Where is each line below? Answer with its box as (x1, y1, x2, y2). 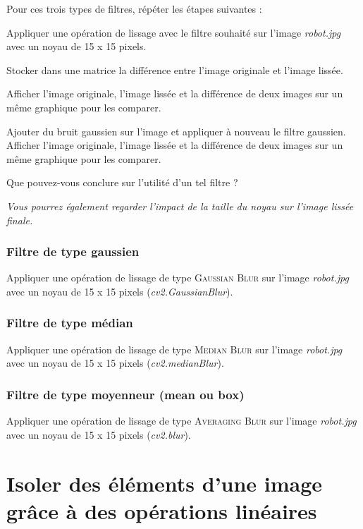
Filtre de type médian (6, 314, 133, 332)
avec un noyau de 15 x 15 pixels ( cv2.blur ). (6, 427, 191, 442)
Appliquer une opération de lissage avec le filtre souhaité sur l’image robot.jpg (6, 25, 341, 39)
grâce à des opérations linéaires (6, 496, 317, 525)
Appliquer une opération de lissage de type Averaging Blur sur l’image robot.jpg (6, 413, 357, 428)
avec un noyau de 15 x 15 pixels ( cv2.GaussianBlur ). (6, 284, 233, 298)
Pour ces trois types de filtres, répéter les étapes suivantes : (6, 1, 262, 16)
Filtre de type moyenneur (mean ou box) (6, 385, 245, 403)
